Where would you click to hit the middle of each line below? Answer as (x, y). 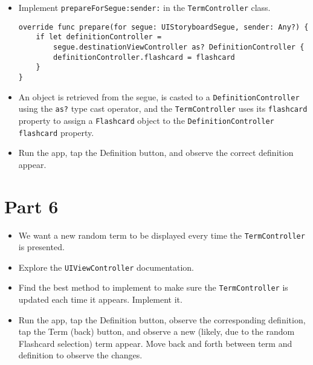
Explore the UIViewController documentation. (106, 267)
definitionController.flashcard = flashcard (144, 57)
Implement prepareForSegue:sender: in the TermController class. (144, 7)
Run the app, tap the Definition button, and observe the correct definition (156, 153)
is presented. (41, 247)
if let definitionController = (99, 37)
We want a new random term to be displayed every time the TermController (162, 235)
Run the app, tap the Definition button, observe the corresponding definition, (162, 319)
